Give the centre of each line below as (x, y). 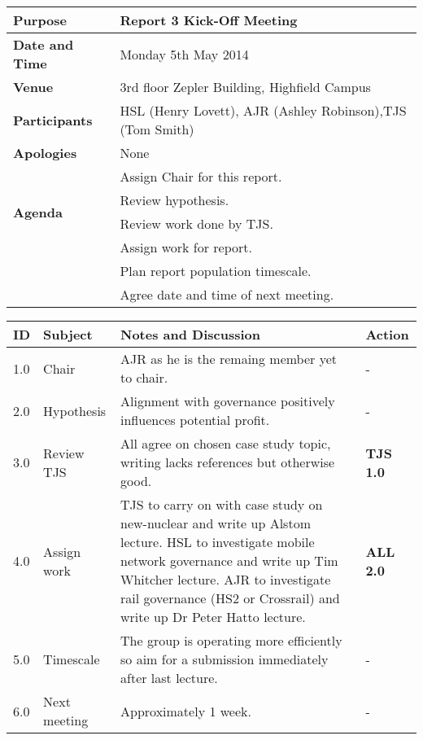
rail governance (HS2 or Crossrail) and (230, 598)
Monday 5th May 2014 (184, 54)
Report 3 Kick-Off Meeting (209, 20)
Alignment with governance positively (228, 401)
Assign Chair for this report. (201, 176)
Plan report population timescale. (216, 271)
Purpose (40, 20)
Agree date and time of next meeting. (227, 294)
